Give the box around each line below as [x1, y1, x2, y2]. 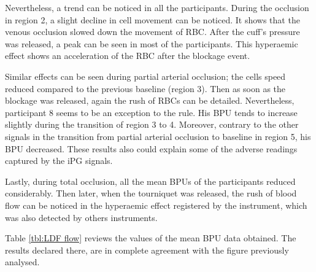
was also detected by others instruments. [5, 211, 158, 223]
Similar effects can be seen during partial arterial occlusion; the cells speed [5, 69, 286, 82]
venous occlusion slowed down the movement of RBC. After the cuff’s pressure [5, 25, 300, 38]
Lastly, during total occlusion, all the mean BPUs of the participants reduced [5, 174, 296, 187]
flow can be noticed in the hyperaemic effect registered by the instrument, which [5, 198, 307, 211]
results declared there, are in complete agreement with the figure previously [5, 243, 289, 256]
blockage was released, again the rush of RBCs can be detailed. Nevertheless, [5, 94, 295, 107]
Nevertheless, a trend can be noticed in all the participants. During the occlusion [5, 1, 309, 14]
